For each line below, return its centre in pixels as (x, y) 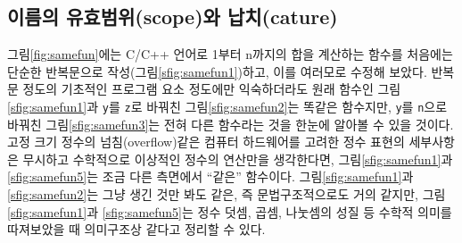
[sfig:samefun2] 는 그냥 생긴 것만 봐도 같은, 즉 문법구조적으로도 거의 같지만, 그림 (227, 194)
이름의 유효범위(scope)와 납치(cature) (173, 17)
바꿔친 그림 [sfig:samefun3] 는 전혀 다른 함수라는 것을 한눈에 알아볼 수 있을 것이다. (231, 124)
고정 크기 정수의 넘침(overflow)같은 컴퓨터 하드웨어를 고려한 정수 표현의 (206, 142)
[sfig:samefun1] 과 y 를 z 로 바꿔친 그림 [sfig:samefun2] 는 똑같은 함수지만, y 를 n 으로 (227, 106)
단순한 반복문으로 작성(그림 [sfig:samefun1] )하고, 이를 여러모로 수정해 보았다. (217, 71)
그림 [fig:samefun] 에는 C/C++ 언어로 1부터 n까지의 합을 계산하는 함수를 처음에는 (230, 54)
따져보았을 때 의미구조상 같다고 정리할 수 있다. (136, 229)
